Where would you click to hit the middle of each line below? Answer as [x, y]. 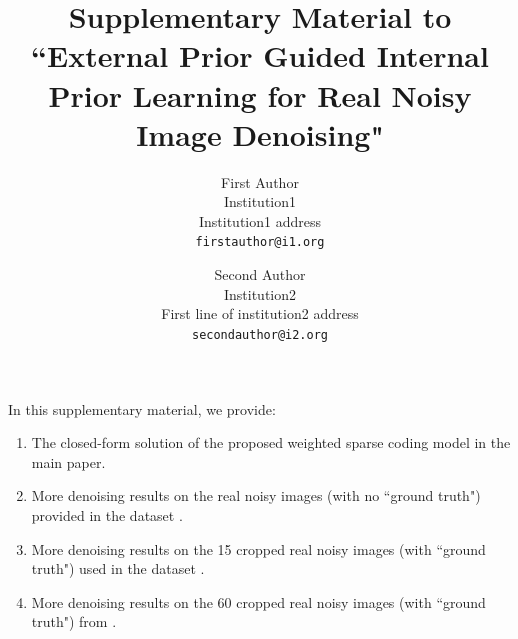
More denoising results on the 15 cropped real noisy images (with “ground [258, 548]
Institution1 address [259, 220]
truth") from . [74, 621]
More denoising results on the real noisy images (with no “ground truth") [256, 495]
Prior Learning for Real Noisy [260, 94]
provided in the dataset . [107, 514]
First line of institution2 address [260, 313]
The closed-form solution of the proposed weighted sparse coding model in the [271, 442]
